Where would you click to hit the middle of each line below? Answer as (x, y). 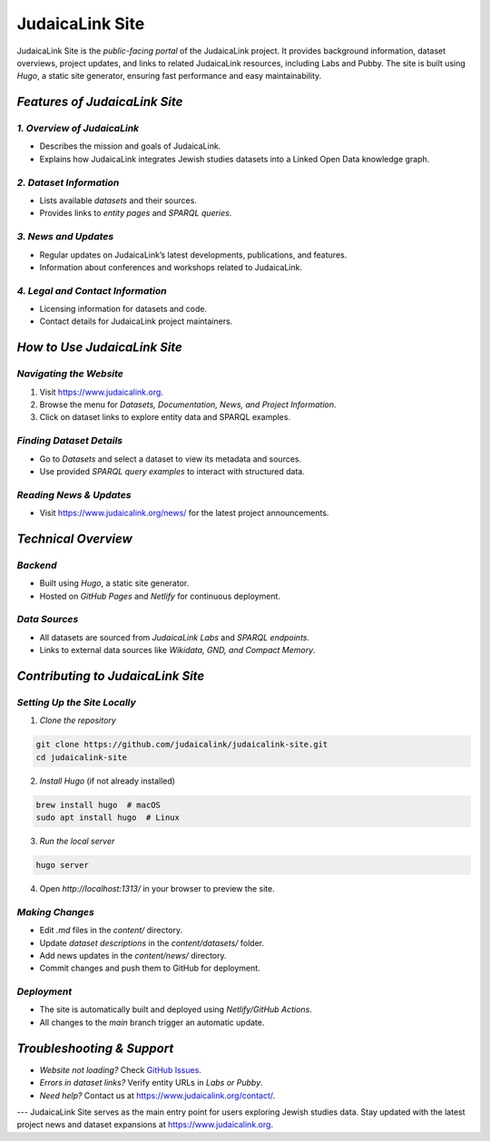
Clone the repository (78, 720)
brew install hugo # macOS (98, 805)
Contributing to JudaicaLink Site (111, 676)
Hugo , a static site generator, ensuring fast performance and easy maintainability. (169, 76)
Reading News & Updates (74, 494)
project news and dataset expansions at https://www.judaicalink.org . (145, 1125)
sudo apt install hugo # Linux (108, 818)
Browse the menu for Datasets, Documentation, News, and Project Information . (188, 405)
